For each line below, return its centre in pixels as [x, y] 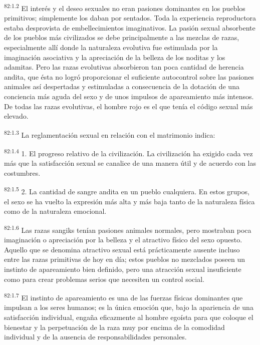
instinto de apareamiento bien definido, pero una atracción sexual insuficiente [123, 269]
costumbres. [22, 172]
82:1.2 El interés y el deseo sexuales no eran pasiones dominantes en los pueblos [125, 7]
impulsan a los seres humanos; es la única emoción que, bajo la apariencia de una [129, 307]
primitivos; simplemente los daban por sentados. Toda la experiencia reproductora [130, 18]
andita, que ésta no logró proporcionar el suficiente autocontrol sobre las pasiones [129, 76]
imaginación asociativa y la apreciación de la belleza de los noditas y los [115, 57]
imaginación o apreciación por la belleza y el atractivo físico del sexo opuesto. [123, 240]
